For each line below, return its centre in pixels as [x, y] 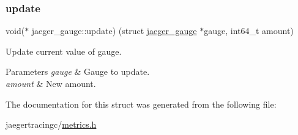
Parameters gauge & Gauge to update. [78, 71]
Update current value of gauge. [64, 51]
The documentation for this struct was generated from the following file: [141, 104]
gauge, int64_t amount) [249, 31]
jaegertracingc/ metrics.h [51, 124]
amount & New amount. [51, 83]
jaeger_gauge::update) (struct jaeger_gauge [114, 31]
